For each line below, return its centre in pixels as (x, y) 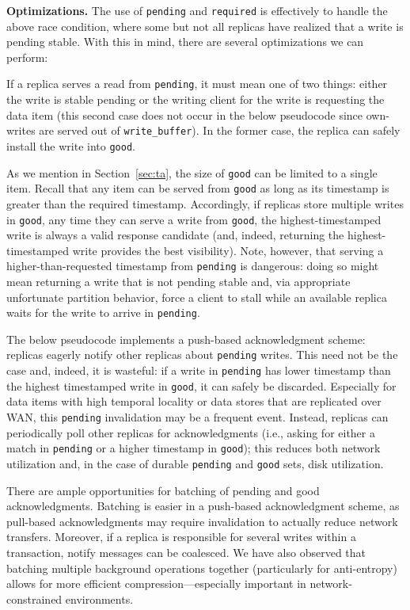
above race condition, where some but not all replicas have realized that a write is (205, 26)
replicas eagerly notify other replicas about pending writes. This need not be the (202, 355)
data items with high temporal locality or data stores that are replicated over (194, 401)
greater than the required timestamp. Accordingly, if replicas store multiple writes (205, 203)
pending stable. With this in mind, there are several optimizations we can (185, 42)
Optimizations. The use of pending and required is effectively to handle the (197, 10)
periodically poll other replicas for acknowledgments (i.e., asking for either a (191, 432)
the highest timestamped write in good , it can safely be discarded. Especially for (201, 385)
